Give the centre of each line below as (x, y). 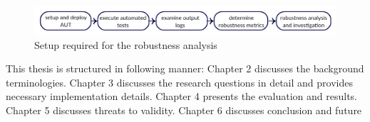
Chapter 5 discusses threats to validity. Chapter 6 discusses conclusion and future (184, 110)
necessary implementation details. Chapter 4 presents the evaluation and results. (182, 96)
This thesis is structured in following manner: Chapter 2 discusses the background (185, 68)
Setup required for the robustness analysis (126, 44)
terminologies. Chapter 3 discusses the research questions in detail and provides (179, 82)
